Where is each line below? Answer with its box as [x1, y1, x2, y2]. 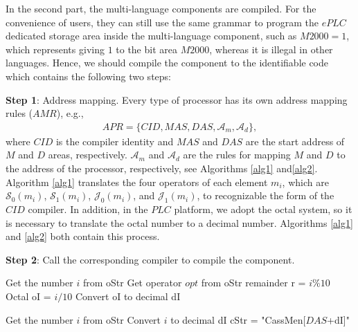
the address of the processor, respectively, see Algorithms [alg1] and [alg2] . [6, 160, 318, 175]
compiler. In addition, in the [28, 201, 148, 216]
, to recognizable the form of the [197, 188, 334, 203]
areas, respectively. [48, 147, 127, 162]
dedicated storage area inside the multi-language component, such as [6, 28, 297, 43]
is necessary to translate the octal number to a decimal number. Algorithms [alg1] [6, 215, 353, 230]
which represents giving [6, 41, 105, 56]
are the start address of [245, 133, 345, 148]
